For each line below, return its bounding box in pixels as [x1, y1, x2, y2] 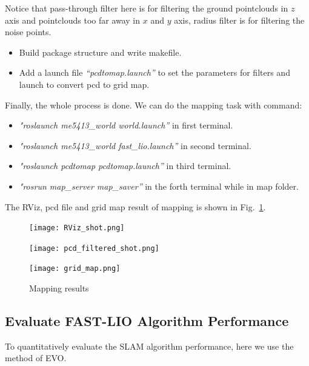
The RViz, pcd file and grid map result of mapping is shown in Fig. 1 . [5, 200, 266, 213]
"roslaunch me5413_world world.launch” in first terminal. [19, 119, 233, 131]
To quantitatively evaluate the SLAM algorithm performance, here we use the [5, 339, 294, 352]
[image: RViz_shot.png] [29, 224, 125, 233]
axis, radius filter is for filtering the [174, 13, 305, 26]
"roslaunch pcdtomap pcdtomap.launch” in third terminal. [19, 159, 231, 172]
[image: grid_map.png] [29, 264, 121, 273]
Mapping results [29, 282, 89, 294]
